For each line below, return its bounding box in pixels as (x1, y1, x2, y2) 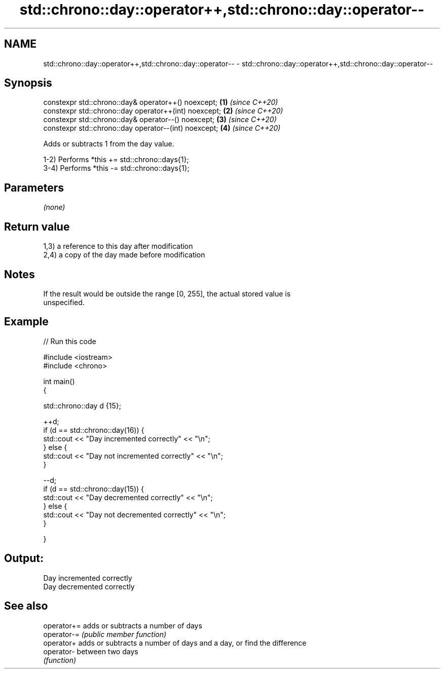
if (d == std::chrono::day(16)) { (43, 425, 144, 434)
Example (4, 315, 49, 328)
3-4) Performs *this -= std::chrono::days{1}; (43, 164, 190, 173)
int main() (43, 377, 75, 386)
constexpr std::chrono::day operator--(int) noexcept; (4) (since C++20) (43, 124, 281, 133)
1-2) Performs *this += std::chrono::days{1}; (43, 155, 189, 164)
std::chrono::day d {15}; (43, 401, 122, 410)
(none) (43, 203, 65, 212)
